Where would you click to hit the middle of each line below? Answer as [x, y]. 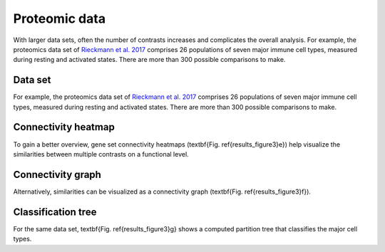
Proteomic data [60, 19]
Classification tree [55, 212]
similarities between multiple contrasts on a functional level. [101, 154]
